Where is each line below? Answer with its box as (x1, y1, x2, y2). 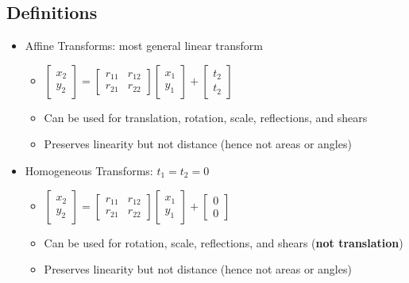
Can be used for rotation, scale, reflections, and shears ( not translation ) (44, 234, 403, 250)
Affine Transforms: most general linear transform (25, 37, 264, 54)
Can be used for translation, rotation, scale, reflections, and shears (44, 109, 368, 125)
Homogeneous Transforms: (25, 162, 153, 178)
